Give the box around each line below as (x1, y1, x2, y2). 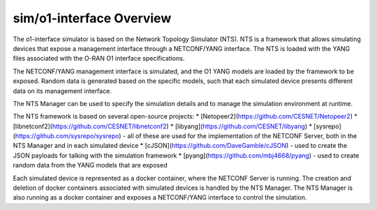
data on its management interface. (13, 87, 112, 95)
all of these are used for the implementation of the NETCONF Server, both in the (126, 132, 357, 140)
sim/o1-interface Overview (13, 10, 172, 26)
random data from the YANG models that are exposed (13, 161, 168, 170)
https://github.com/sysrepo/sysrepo (15, 132, 119, 140)
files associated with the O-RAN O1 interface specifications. (13, 54, 185, 63)
